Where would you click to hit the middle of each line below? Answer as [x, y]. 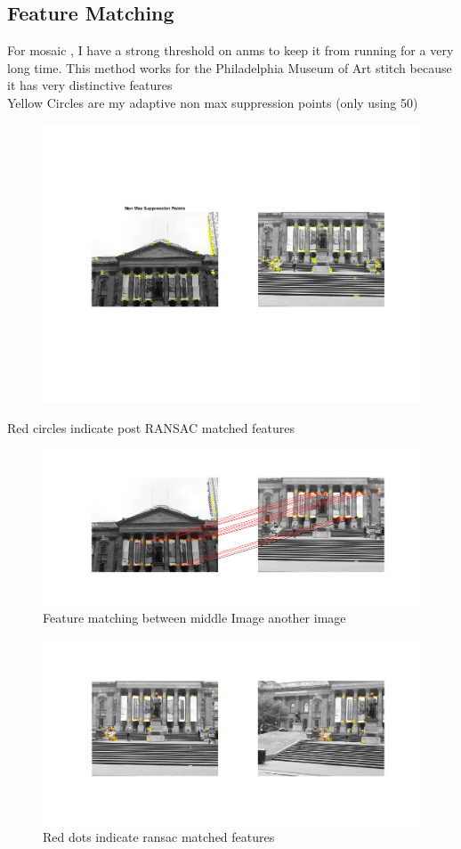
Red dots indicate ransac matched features [159, 837]
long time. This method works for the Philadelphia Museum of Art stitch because [230, 67]
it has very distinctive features [90, 85]
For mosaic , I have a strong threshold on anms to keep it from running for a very [230, 50]
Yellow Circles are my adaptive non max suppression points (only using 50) [213, 102]
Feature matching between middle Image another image [194, 617]
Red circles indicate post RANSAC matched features [151, 428]
